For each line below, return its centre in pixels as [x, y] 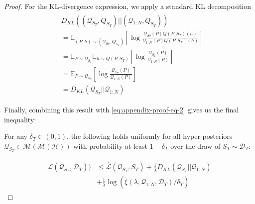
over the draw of [195, 146]
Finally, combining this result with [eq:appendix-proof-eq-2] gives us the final [122, 109]
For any [16, 136]
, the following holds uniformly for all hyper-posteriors [150, 136]
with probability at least [110, 146]
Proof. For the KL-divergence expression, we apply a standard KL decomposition [128, 6]
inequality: [20, 119]
